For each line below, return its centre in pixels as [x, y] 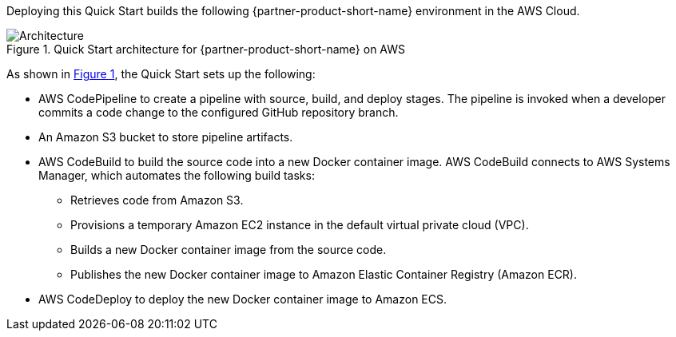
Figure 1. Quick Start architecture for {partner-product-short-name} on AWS [206, 49]
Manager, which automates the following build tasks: [177, 175]
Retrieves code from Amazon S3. [157, 200]
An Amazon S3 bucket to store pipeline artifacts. [166, 137]
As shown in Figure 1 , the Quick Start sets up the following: [161, 74]
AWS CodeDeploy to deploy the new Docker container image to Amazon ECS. [243, 299]
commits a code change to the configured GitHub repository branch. [219, 112]
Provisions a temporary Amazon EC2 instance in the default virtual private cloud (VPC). [300, 225]
